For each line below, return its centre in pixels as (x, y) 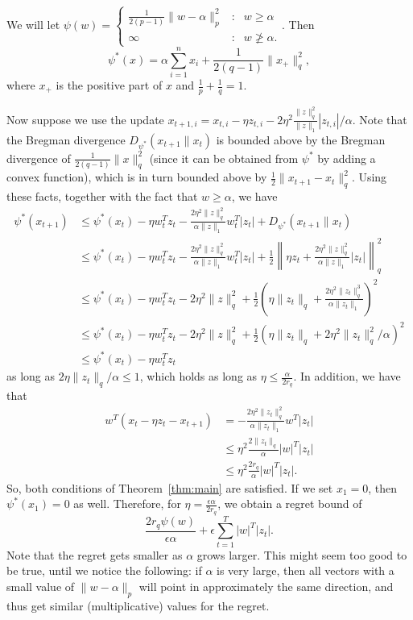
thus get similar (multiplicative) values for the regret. (138, 605)
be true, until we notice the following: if (104, 570)
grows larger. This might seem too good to (302, 554)
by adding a (347, 158)
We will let (33, 24)
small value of (41, 586)
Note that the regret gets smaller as (95, 554)
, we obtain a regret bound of (290, 503)
